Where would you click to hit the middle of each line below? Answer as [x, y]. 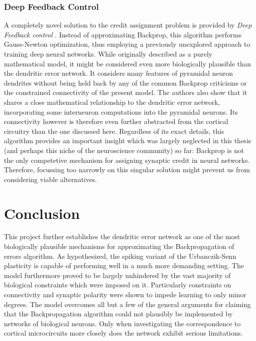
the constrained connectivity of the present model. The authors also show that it [126, 92]
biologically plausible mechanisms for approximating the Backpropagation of [119, 246]
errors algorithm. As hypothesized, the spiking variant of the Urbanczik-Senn [120, 256]
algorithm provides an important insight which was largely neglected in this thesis [128, 140]
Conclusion [42, 213]
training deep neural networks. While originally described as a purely [108, 54]
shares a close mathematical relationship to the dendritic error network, [112, 102]
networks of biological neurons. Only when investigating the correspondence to [122, 323]
